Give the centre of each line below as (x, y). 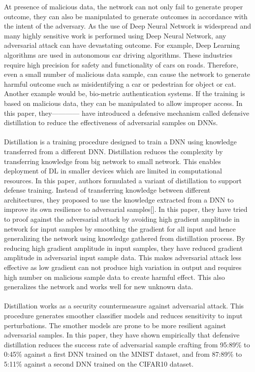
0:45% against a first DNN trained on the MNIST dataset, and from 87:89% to (123, 354)
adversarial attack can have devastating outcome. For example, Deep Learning (122, 45)
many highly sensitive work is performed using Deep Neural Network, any (115, 35)
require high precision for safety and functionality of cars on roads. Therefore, (121, 64)
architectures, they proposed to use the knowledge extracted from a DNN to (119, 199)
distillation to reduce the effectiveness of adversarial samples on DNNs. (111, 122)
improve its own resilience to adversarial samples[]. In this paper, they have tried (126, 209)
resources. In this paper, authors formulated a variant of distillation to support (123, 180)
